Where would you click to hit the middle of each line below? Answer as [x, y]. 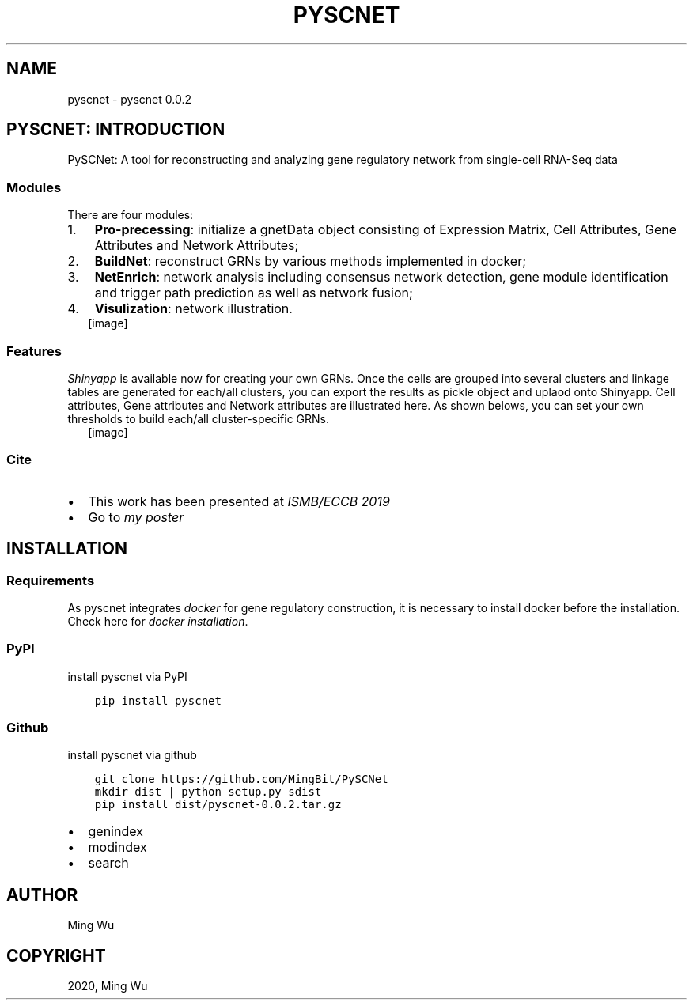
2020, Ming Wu [108, 986]
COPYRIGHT [56, 955]
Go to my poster [136, 517]
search [108, 863]
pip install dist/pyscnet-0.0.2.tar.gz [218, 805]
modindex [117, 847]
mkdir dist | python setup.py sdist [208, 792]
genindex [116, 832]
